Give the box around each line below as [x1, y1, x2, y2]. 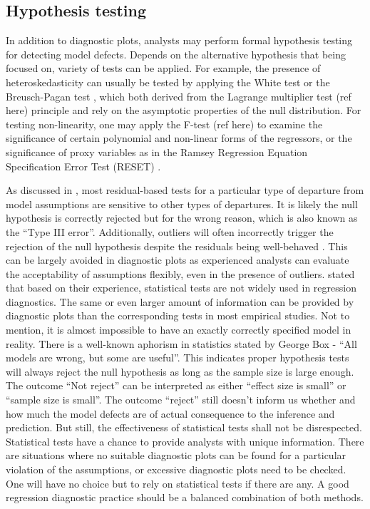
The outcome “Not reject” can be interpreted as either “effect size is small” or [6, 378, 346, 393]
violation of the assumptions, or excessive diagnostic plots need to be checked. [6, 462, 346, 477]
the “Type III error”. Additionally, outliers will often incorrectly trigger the [6, 224, 334, 239]
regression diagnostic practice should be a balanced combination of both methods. [6, 490, 364, 505]
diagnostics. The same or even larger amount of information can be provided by [6, 294, 354, 309]
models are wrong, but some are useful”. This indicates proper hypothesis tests [6, 350, 349, 365]
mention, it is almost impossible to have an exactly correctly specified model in [6, 322, 351, 337]
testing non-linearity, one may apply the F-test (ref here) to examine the [6, 116, 323, 131]
